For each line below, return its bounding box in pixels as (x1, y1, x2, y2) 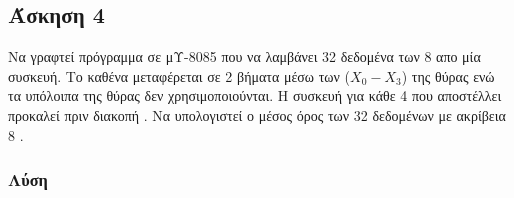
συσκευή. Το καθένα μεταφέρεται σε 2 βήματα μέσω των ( (8, 65, 351, 86)
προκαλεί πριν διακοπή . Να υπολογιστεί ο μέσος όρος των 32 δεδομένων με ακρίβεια (8, 104, 506, 125)
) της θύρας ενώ (401, 65, 495, 86)
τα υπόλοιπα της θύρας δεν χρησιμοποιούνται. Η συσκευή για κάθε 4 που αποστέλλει (8, 85, 502, 106)
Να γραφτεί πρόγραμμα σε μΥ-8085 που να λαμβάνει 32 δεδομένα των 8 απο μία (8, 46, 481, 67)
